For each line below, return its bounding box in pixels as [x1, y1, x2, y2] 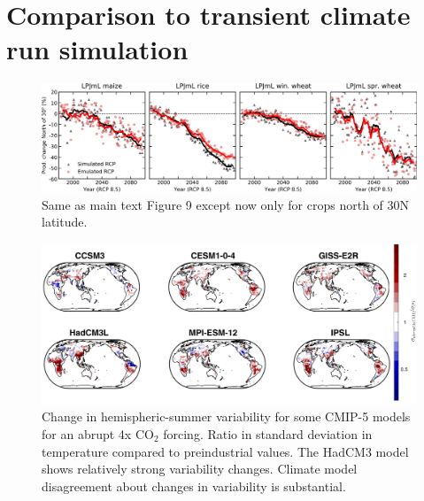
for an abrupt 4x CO [42, 425, 154, 443]
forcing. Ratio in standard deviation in [163, 425, 373, 443]
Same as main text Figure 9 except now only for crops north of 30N [42, 195, 410, 213]
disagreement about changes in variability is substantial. [42, 476, 346, 495]
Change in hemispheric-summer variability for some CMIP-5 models [42, 407, 411, 426]
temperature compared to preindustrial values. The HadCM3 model [42, 442, 409, 460]
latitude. [42, 212, 88, 231]
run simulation [6, 31, 189, 67]
